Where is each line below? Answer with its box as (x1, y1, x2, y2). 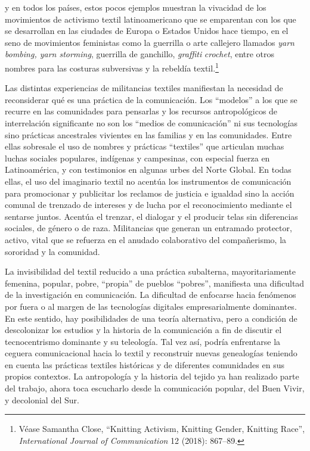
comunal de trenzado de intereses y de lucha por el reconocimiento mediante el (5, 198, 292, 211)
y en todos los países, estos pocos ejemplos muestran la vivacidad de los (5, 1, 266, 13)
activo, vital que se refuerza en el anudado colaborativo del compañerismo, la (5, 233, 287, 245)
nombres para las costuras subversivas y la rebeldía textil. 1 (5, 60, 219, 74)
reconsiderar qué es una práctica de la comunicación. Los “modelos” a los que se (5, 93, 297, 105)
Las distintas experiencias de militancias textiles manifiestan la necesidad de (5, 82, 283, 94)
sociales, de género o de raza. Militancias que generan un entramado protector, (5, 222, 292, 234)
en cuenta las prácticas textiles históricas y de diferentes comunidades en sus (5, 358, 284, 371)
